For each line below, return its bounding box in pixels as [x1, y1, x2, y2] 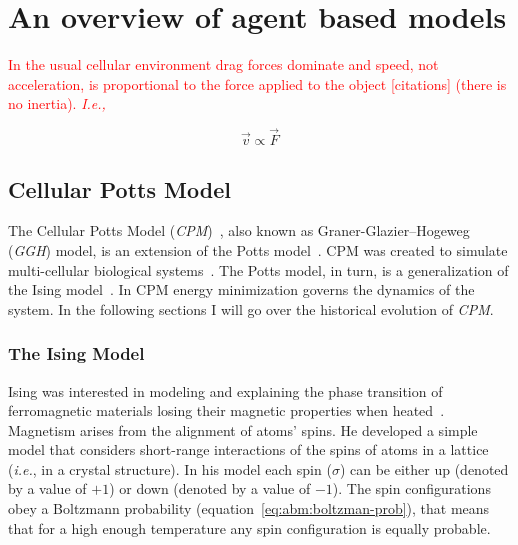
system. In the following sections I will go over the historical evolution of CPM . [8, 298, 494, 319]
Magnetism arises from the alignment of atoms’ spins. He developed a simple [8, 419, 478, 440]
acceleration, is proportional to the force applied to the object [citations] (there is [8, 73, 507, 94]
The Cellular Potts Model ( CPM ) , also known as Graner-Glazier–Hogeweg [8, 220, 470, 241]
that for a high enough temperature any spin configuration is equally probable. [8, 517, 491, 538]
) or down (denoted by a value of [109, 478, 311, 499]
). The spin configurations [332, 478, 491, 499]
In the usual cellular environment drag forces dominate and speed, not [8, 54, 439, 75]
